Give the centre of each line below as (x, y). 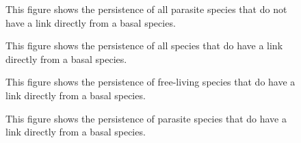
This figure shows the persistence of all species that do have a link (144, 45)
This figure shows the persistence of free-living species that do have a (150, 82)
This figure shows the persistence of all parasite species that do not (146, 9)
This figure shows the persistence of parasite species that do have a (146, 118)
